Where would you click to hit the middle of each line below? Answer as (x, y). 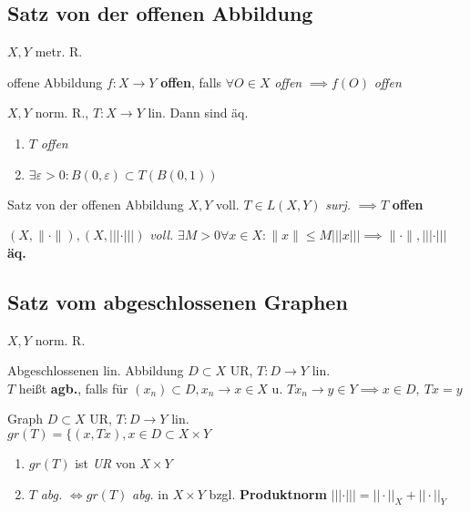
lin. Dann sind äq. (198, 113)
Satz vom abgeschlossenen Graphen (178, 301)
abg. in (150, 493)
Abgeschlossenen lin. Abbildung (96, 370)
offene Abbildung (55, 82)
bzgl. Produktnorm (268, 493)
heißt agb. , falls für (73, 388)
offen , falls (191, 82)
